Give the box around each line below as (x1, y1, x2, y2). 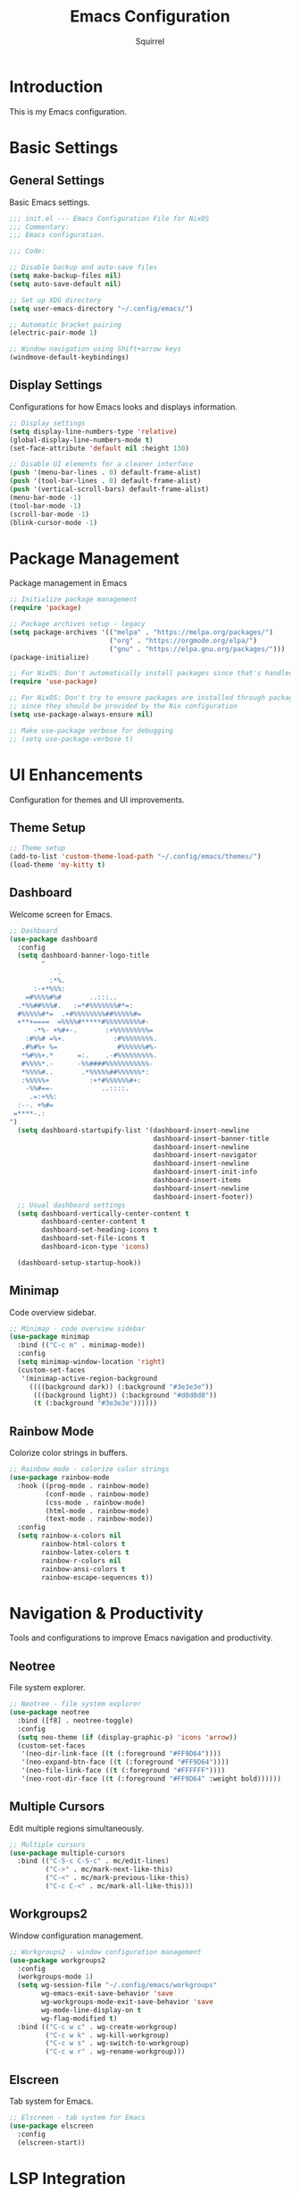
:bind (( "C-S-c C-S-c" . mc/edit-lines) (17, 1857, 170, 1866)
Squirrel (135, 36, 165, 47)
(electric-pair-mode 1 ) (9, 328, 98, 337)
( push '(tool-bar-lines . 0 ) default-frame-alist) (9, 477, 202, 486)
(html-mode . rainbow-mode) (45, 1506, 150, 1515)
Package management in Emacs (9, 578, 128, 588)
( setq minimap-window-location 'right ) (17, 1358, 166, 1367)
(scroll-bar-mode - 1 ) (9, 510, 90, 519)
